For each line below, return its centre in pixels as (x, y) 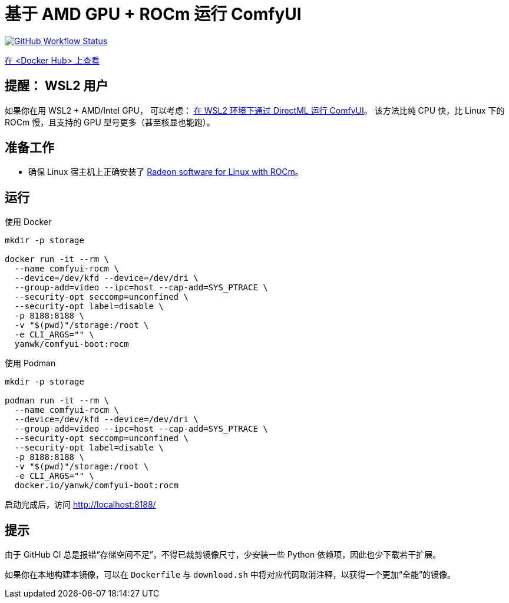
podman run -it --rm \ (57, 401)
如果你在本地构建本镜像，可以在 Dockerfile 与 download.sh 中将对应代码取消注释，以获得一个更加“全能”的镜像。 (230, 575)
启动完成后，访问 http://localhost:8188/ (80, 505)
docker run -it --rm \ (57, 259)
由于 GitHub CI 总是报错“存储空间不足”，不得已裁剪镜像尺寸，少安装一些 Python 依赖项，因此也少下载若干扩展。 (223, 555)
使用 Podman (30, 363)
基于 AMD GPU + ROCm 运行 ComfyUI (153, 14)
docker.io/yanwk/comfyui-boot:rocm (97, 486)
